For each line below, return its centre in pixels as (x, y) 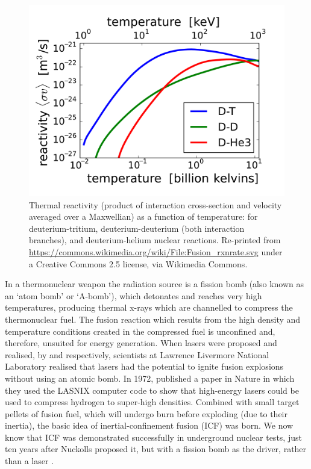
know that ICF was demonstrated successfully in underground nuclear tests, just (153, 437)
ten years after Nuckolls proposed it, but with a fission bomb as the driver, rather (156, 449)
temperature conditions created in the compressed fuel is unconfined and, (140, 331)
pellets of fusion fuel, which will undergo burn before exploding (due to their (146, 413)
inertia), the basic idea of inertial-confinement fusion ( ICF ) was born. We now (149, 425)
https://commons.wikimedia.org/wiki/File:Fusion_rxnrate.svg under (156, 251)
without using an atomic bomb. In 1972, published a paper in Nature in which (150, 378)
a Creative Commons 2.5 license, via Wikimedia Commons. (138, 263)
